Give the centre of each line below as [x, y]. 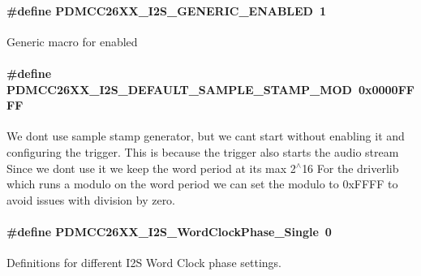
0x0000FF [386, 89]
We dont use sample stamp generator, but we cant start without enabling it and [206, 136]
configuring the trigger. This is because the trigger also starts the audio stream [203, 151]
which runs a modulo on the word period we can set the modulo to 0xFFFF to [202, 184]
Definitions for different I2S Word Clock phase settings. [144, 263]
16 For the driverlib [350, 168]
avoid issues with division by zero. [91, 199]
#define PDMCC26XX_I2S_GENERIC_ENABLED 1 [167, 10]
